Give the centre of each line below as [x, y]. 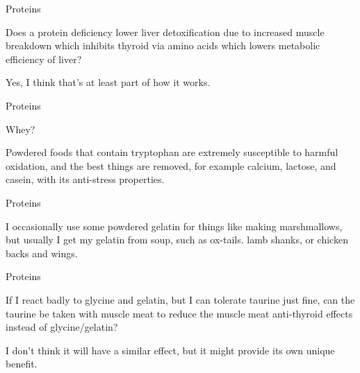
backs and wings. [42, 253]
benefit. [22, 364]
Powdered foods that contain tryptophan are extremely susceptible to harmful [172, 152]
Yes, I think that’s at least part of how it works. [108, 82]
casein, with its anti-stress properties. [85, 179]
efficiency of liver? [44, 59]
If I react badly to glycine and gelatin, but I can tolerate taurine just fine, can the [180, 299]
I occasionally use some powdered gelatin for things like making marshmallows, [174, 226]
